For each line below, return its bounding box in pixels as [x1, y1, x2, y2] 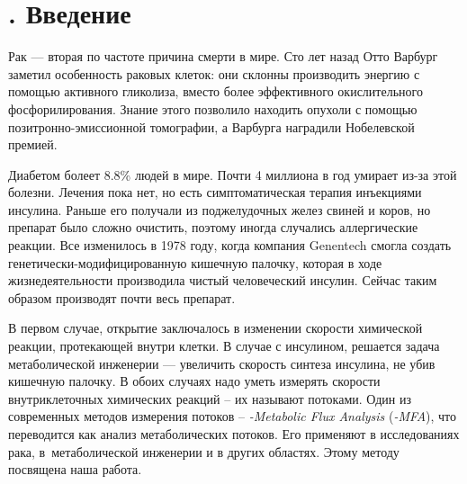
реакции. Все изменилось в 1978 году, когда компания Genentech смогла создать [8, 236, 452, 255]
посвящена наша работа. [8, 460, 142, 479]
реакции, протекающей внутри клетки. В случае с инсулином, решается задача [8, 336, 440, 355]
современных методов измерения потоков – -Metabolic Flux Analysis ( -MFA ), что [8, 407, 457, 426]
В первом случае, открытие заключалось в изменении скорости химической [8, 318, 423, 337]
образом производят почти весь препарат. [8, 288, 236, 307]
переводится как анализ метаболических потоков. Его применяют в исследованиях [8, 425, 460, 443]
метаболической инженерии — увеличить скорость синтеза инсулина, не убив [8, 354, 436, 372]
